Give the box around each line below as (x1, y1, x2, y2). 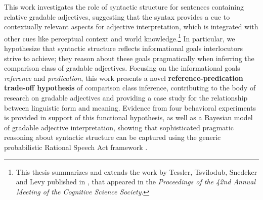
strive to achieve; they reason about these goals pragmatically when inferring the (4, 53, 254, 63)
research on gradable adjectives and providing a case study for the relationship (4, 92, 248, 103)
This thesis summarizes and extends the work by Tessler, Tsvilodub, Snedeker (16, 166, 257, 177)
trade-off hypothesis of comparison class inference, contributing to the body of (4, 82, 256, 93)
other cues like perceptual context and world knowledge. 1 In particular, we (4, 31, 235, 43)
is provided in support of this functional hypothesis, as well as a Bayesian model (4, 112, 253, 123)
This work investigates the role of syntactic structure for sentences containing (4, 2, 244, 12)
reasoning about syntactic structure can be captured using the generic (4, 132, 221, 142)
